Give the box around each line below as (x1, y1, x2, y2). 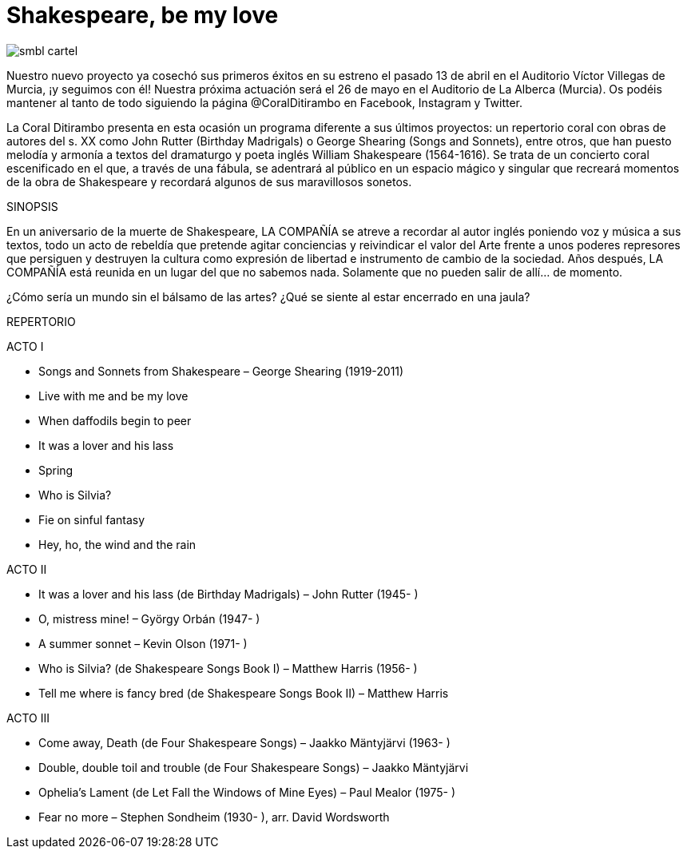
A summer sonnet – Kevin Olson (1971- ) (38, 636, 248, 650)
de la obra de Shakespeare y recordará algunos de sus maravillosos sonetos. (6, 174, 412, 189)
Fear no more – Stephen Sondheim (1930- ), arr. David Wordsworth (38, 809, 390, 824)
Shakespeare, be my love (6, 2, 279, 29)
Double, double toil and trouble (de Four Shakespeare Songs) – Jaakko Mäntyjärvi (38, 760, 469, 774)
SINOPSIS (6, 199, 58, 213)
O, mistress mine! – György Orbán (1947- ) (38, 611, 260, 626)
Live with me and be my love (38, 388, 189, 403)
